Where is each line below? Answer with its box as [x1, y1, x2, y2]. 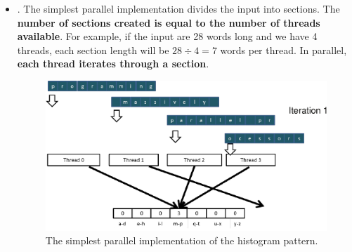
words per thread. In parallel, [220, 42, 347, 57]
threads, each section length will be [17, 42, 169, 57]
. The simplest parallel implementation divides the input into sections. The [17, 1, 340, 15]
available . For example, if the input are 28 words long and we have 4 [17, 29, 318, 44]
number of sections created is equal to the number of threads [17, 15, 320, 29]
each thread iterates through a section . [17, 56, 209, 71]
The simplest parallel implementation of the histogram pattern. [45, 233, 318, 248]
